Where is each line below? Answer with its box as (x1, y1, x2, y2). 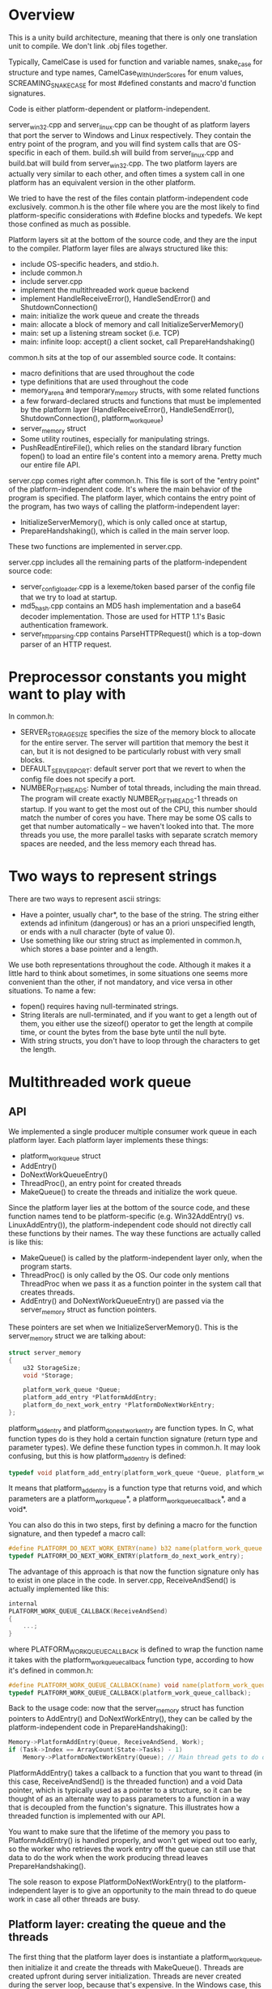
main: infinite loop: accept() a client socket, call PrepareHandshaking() (19, 337, 255, 346)
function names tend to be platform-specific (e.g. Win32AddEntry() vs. (8, 1211, 244, 1222)
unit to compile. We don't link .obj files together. (8, 41, 168, 50)
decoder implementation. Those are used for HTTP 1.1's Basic (19, 611, 226, 621)
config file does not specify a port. (19, 775, 136, 784)
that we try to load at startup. (19, 592, 117, 602)
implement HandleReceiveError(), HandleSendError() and (19, 294, 210, 303)
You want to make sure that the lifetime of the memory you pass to (8, 1827, 231, 1836)
